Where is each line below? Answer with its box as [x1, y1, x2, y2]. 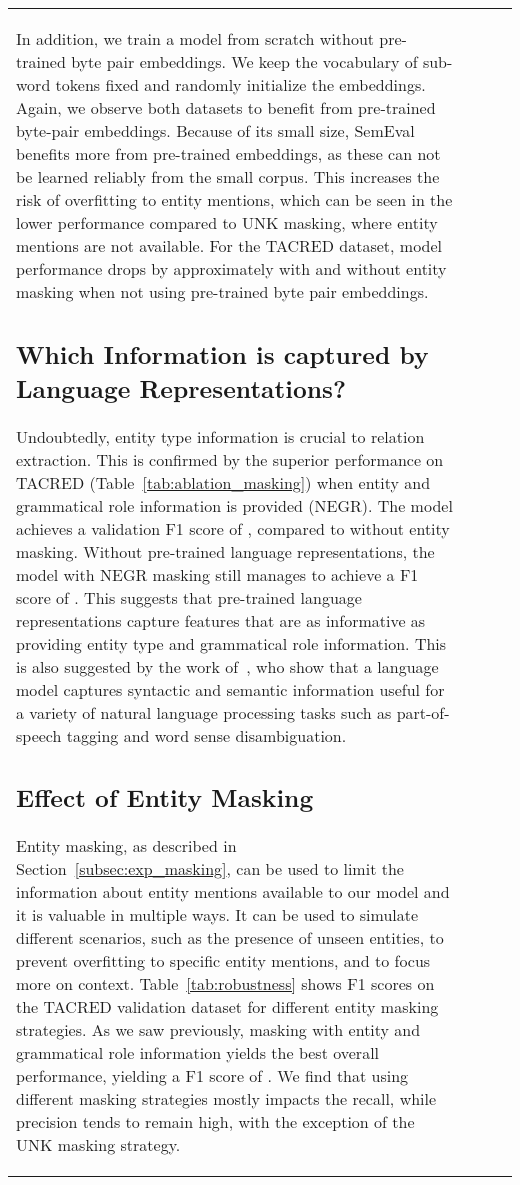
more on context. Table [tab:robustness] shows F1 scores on [16, 972, 435, 995]
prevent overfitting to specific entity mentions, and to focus [16, 949, 431, 972]
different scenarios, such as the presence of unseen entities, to [16, 926, 444, 949]
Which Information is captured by [16, 336, 429, 371]
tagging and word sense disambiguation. [66, 723, 347, 747]
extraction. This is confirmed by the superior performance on [16, 447, 444, 471]
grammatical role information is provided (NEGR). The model [16, 493, 453, 517]
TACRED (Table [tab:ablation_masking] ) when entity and [16, 470, 431, 494]
